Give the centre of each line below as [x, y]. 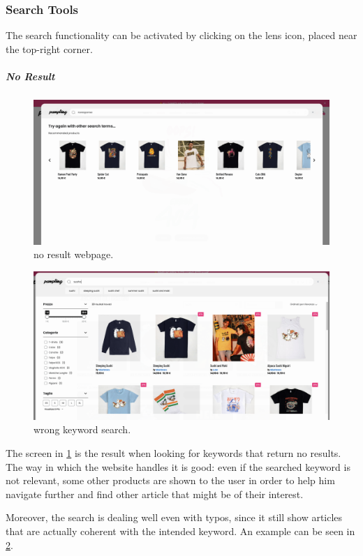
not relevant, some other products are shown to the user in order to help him [170, 480]
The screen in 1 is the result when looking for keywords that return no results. [173, 453]
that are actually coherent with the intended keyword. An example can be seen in [180, 531]
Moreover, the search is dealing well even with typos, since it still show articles [174, 517]
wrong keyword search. [82, 429]
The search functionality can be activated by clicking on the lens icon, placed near [181, 35]
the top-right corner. [49, 48]
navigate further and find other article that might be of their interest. [155, 494]
